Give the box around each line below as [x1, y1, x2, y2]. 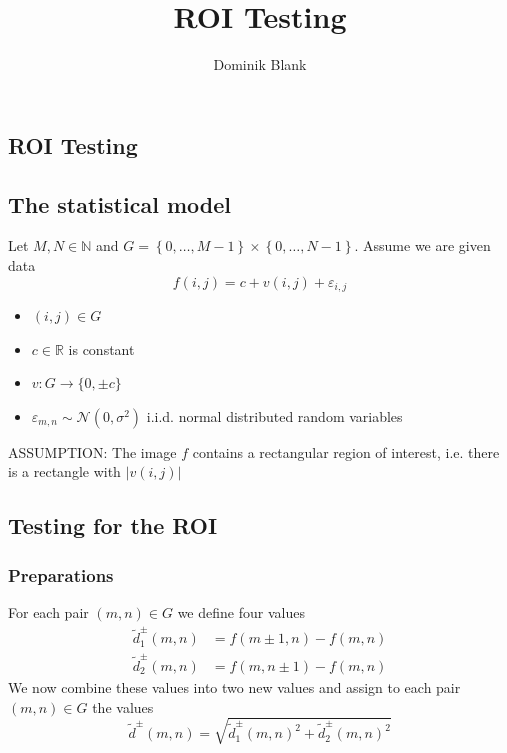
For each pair [8, 601, 89, 622]
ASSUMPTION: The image [8, 441, 177, 462]
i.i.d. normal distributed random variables [146, 405, 403, 426]
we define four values [177, 601, 305, 622]
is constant [68, 338, 135, 359]
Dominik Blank [213, 54, 307, 75]
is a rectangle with [8, 461, 121, 482]
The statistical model [8, 188, 231, 219]
